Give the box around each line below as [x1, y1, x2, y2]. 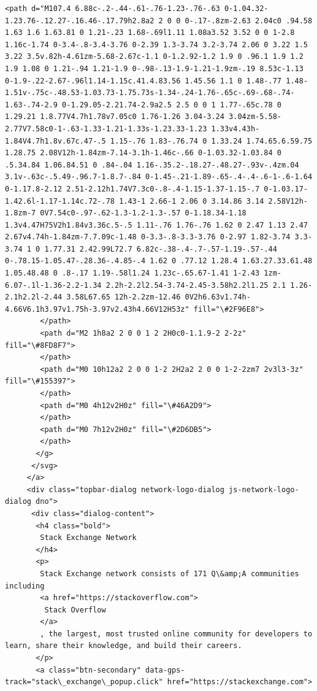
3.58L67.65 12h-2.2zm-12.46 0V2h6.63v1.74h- [66, 293, 251, 302]
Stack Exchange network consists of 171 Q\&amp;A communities [40, 569, 299, 578]
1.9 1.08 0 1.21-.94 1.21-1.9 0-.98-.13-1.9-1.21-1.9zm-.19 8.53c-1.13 [5, 64, 304, 73]
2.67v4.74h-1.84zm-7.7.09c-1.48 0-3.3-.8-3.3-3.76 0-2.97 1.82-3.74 [5, 233, 291, 242]
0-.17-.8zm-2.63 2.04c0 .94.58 [185, 16, 313, 25]
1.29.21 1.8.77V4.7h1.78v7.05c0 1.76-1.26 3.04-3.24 [5, 112, 224, 122]
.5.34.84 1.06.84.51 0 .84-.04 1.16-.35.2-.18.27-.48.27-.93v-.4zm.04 [5, 160, 299, 169]
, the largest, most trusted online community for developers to [40, 629, 313, 638]
